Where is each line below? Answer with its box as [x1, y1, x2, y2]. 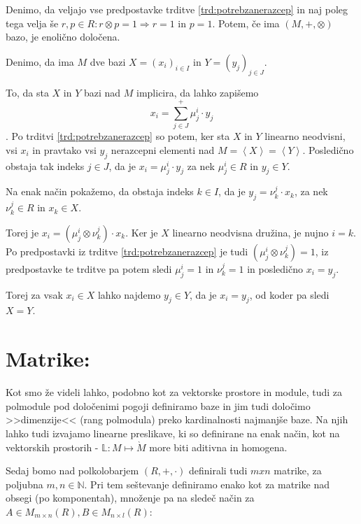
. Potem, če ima [212, 15, 280, 30]
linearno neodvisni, [264, 129, 346, 143]
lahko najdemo [97, 287, 161, 302]
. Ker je [125, 225, 158, 239]
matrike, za [274, 463, 322, 478]
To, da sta [6, 85, 49, 99]
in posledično [247, 261, 304, 276]
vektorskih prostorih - [6, 439, 99, 454]
